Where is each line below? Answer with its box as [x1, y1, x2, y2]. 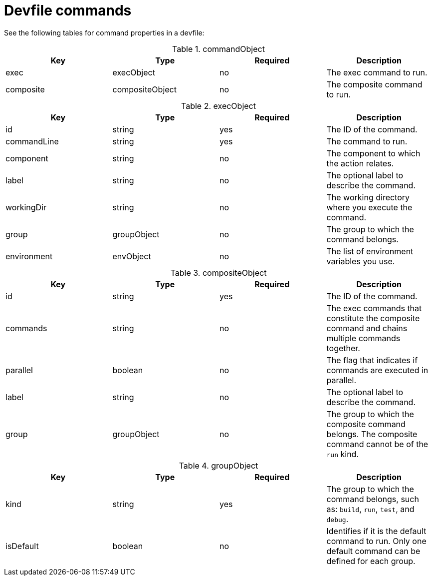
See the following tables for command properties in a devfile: [4, 28, 205, 37]
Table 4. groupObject [179, 460, 258, 471]
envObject [112, 251, 151, 261]
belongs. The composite [326, 429, 418, 439]
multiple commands [326, 333, 401, 343]
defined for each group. [326, 556, 416, 566]
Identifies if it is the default [326, 526, 427, 536]
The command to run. [326, 136, 408, 146]
